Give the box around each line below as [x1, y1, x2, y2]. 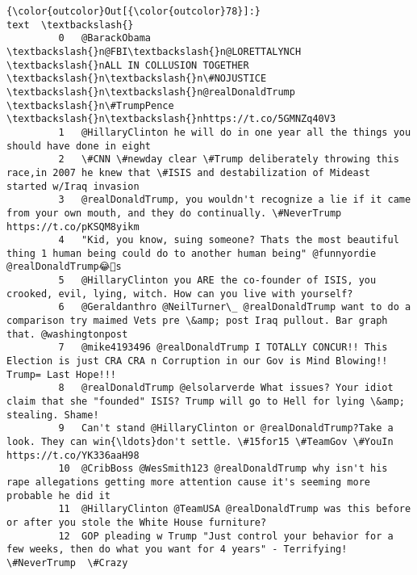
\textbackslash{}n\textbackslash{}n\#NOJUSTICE [6, 73, 267, 85]
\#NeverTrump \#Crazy [6, 556, 128, 569]
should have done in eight [6, 140, 151, 152]
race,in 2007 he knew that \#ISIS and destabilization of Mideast [6, 166, 371, 178]
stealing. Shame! [6, 409, 99, 421]
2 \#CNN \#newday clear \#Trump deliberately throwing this [58, 153, 399, 166]
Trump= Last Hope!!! [6, 368, 117, 380]
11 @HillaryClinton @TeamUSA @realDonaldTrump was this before [58, 503, 411, 515]
